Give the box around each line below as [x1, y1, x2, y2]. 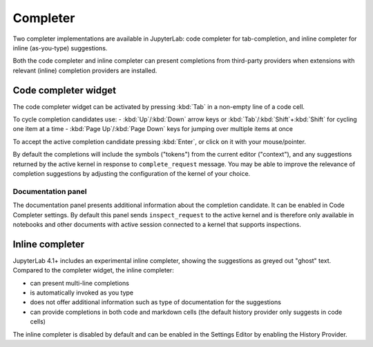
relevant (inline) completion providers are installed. [12, 66, 157, 75]
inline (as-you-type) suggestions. [12, 43, 108, 52]
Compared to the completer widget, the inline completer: [12, 266, 174, 275]
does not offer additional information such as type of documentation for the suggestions [30, 298, 281, 306]
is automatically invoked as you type [30, 288, 134, 297]
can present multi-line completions [30, 279, 129, 287]
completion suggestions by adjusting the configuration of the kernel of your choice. [12, 169, 251, 177]
